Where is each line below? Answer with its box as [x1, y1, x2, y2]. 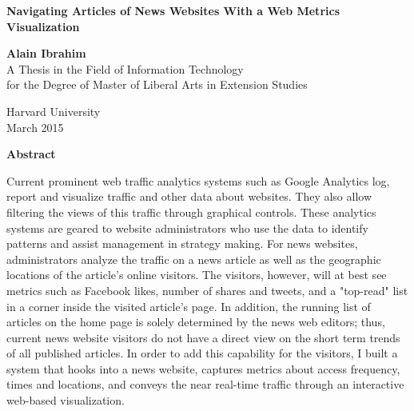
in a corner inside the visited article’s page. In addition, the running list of [6, 297, 371, 314]
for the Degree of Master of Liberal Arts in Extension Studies [6, 76, 308, 93]
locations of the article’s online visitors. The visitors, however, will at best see [6, 266, 387, 283]
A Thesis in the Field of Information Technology [6, 60, 244, 77]
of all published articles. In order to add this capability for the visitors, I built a [6, 345, 398, 361]
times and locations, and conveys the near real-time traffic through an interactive [6, 376, 404, 393]
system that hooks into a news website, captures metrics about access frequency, [6, 360, 400, 377]
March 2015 [6, 118, 64, 135]
